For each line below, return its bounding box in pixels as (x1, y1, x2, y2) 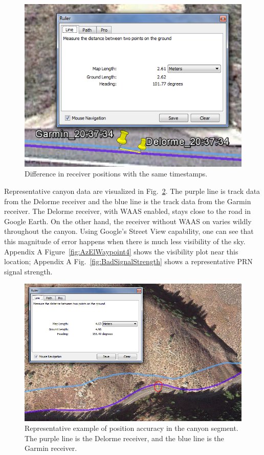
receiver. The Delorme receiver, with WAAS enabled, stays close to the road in (4, 206, 251, 216)
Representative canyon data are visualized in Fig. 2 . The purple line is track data (4, 186, 260, 196)
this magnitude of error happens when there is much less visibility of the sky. (4, 235, 246, 246)
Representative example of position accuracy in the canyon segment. (25, 423, 238, 433)
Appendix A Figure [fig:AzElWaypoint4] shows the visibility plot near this (4, 246, 238, 256)
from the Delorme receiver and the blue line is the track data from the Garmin (4, 195, 251, 206)
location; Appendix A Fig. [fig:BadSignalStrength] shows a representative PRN (4, 256, 253, 267)
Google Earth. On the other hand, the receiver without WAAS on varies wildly (4, 215, 252, 226)
